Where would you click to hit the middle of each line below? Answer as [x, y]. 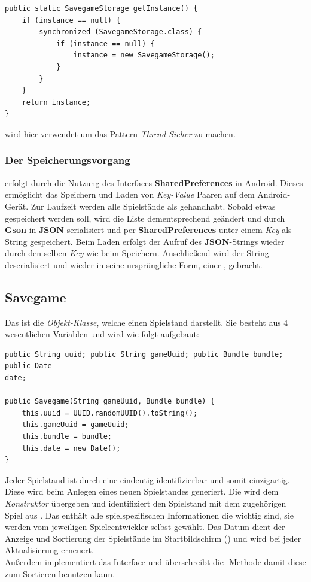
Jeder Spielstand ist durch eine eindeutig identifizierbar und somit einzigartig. [147, 479]
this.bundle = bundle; [67, 437]
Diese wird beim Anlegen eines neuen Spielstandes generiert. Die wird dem [142, 491]
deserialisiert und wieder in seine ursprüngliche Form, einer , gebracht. [134, 264]
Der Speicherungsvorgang [68, 160]
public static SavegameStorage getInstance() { [101, 8]
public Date [28, 366]
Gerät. [17, 206]
